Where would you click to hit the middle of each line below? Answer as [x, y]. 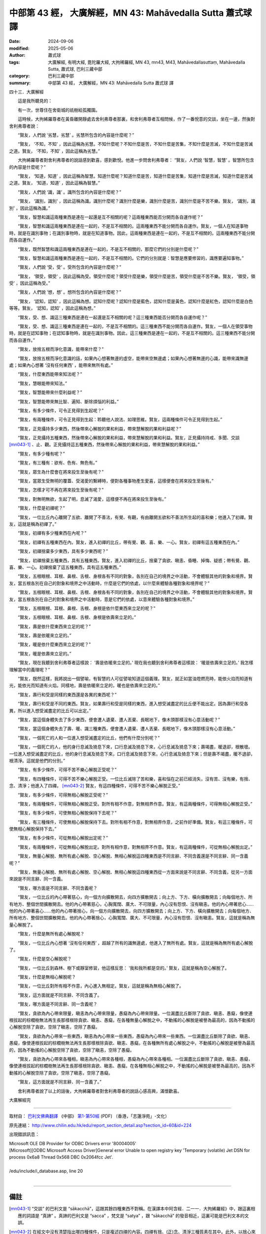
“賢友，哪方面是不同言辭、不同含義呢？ [58, 888]
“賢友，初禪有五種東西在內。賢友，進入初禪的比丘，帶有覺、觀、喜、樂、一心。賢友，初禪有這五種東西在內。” [129, 542]
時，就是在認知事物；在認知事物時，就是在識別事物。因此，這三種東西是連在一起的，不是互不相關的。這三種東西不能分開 [132, 333]
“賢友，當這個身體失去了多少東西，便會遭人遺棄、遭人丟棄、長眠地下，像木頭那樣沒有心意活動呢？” [119, 719]
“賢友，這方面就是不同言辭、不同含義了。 [60, 995]
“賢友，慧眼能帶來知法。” [42, 383]
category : [19, 76]
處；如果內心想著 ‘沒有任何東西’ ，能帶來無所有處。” [61, 365]
